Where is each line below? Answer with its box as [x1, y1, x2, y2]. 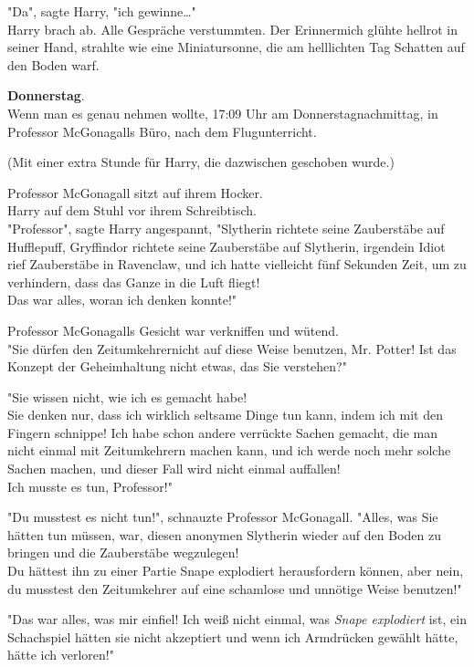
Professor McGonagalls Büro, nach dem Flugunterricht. [7, 121, 317, 141]
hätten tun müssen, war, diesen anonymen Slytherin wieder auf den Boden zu [7, 525, 442, 544]
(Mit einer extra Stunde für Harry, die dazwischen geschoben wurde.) [7, 152, 395, 172]
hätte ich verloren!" [7, 645, 114, 664]
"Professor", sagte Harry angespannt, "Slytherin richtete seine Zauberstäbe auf [7, 218, 445, 237]
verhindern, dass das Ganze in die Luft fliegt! [7, 272, 260, 291]
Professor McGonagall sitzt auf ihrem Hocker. [7, 182, 263, 202]
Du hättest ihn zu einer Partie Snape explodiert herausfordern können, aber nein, [7, 561, 464, 580]
